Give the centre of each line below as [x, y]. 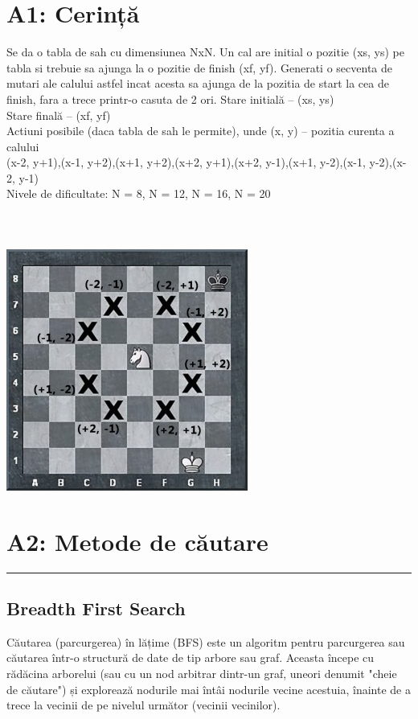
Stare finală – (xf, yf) [59, 115]
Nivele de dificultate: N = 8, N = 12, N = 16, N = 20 [139, 193]
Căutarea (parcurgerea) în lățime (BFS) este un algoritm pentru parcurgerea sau [206, 641]
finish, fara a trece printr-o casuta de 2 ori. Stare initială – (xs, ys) [170, 99]
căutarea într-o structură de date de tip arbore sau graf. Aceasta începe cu [191, 657]
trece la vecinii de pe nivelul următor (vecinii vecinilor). [143, 705]
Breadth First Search [96, 608]
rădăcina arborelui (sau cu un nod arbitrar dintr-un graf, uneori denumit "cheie [202, 673]
